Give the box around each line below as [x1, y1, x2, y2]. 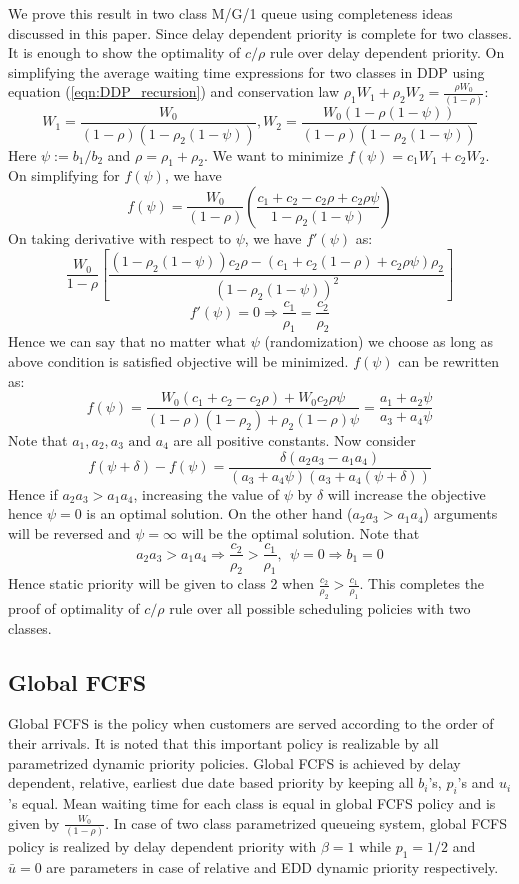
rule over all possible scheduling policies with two [169, 598, 471, 619]
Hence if [8, 483, 58, 504]
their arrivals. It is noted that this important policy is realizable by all [8, 733, 439, 754]
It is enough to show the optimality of [8, 42, 241, 63]
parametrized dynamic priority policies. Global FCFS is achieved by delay [8, 752, 461, 773]
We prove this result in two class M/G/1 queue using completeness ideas [8, 3, 453, 23]
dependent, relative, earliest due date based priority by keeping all [8, 772, 414, 793]
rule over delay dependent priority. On [269, 42, 505, 63]
